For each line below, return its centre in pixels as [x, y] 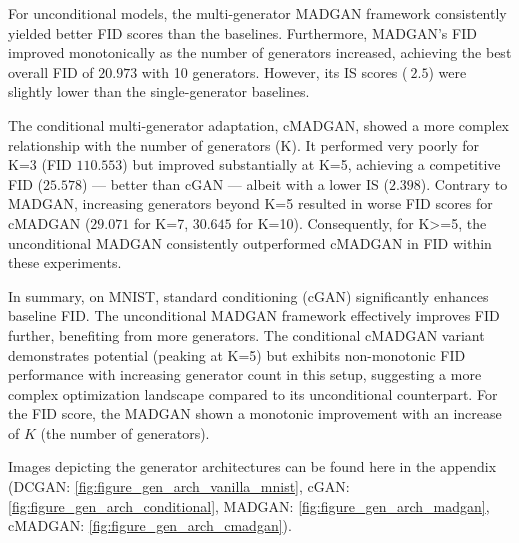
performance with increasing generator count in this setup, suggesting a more [245, 374]
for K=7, [161, 222]
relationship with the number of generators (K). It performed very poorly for [244, 144]
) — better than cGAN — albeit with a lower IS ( [235, 183]
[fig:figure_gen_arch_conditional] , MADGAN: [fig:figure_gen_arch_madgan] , [249, 505]
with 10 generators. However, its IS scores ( [274, 71]
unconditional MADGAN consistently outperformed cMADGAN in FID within [250, 242]
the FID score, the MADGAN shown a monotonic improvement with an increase [255, 413]
